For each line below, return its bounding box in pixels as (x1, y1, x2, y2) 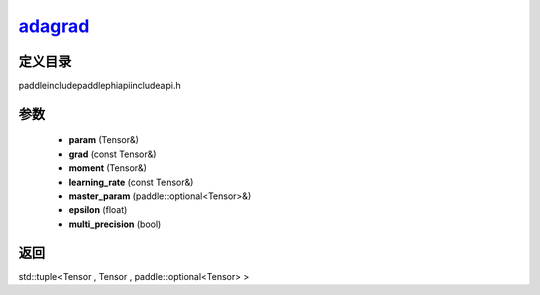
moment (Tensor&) (68, 162, 147, 174)
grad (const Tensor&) (68, 148, 157, 160)
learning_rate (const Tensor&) (68, 176, 194, 188)
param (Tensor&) (68, 134, 140, 146)
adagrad (18, 15, 90, 37)
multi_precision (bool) (68, 218, 162, 230)
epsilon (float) (68, 204, 128, 216)
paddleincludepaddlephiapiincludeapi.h (18, 80, 181, 92)
